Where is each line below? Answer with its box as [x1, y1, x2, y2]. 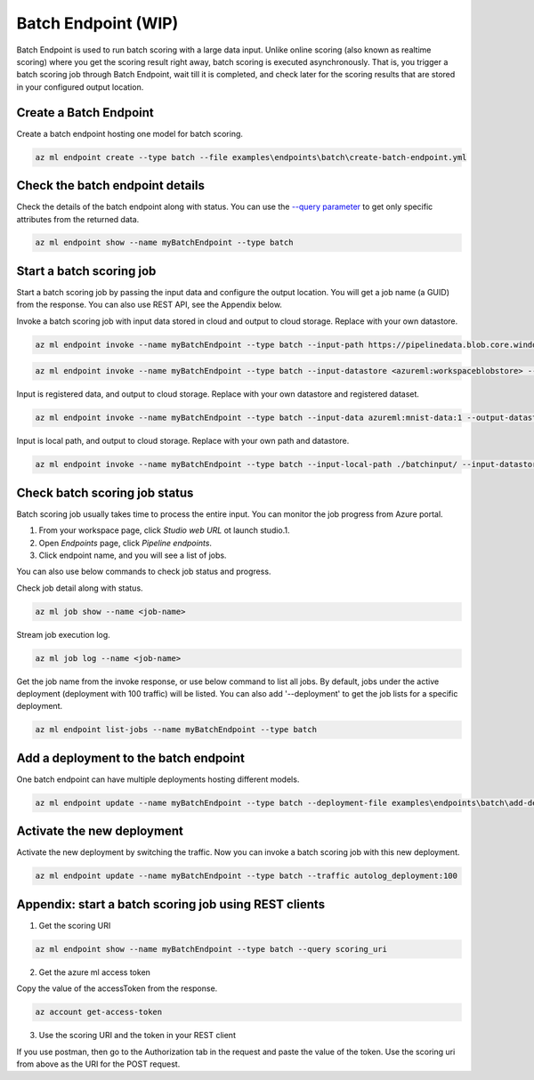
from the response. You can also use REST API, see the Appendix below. [16, 299, 282, 310]
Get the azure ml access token [38, 966, 151, 978]
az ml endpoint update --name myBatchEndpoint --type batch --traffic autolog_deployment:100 [35, 871, 458, 881]
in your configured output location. [16, 81, 144, 93]
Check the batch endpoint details [16, 178, 205, 193]
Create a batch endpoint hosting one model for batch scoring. [16, 128, 244, 139]
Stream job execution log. [16, 629, 110, 640]
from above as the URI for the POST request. [16, 1059, 181, 1069]
